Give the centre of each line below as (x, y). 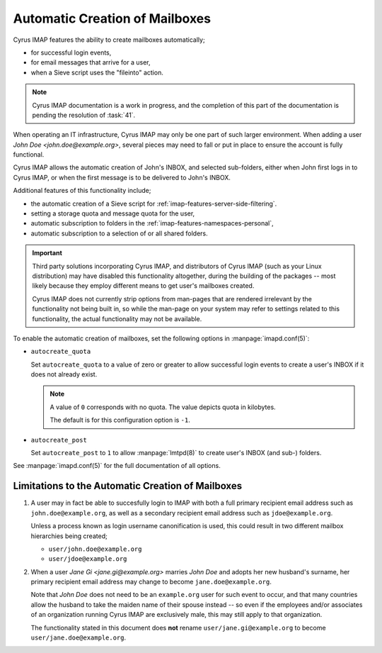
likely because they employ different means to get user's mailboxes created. (143, 286)
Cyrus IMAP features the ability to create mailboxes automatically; (109, 40)
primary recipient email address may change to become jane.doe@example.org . (151, 582)
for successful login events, (71, 52)
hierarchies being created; (69, 536)
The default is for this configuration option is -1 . (120, 420)
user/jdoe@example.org (88, 559)
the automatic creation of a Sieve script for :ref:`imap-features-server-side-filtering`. (154, 203)
